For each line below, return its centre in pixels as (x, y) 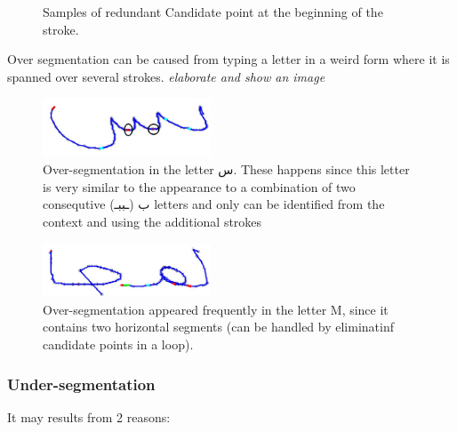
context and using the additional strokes (152, 221)
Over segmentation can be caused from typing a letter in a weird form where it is (228, 59)
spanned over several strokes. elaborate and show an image (166, 76)
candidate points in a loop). (118, 344)
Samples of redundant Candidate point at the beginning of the (213, 12)
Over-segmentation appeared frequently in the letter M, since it (216, 309)
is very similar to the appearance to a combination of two (199, 186)
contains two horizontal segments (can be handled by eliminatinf (218, 327)
